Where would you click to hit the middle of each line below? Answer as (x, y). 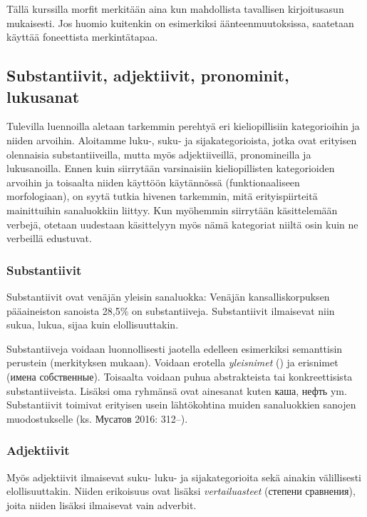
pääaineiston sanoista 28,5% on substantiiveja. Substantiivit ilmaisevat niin (171, 310)
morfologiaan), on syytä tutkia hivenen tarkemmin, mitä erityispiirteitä (162, 196)
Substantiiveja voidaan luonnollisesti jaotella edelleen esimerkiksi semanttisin (175, 348)
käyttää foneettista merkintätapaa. (82, 37)
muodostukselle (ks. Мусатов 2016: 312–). (97, 418)
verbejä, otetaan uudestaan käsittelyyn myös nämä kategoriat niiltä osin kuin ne (182, 224)
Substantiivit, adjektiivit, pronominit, (148, 75)
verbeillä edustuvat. (49, 238)
